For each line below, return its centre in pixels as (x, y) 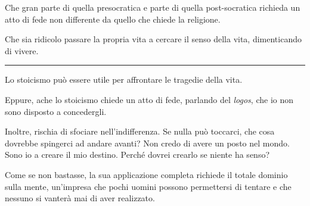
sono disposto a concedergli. (56, 111)
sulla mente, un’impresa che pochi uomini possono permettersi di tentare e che (148, 186)
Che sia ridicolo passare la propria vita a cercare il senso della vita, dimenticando (153, 39)
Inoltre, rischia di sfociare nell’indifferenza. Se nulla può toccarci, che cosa (140, 131)
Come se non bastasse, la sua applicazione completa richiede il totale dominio (146, 174)
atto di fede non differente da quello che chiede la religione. (113, 19)
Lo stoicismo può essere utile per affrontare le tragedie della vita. (124, 79)
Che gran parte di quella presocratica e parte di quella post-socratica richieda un (153, 7)
